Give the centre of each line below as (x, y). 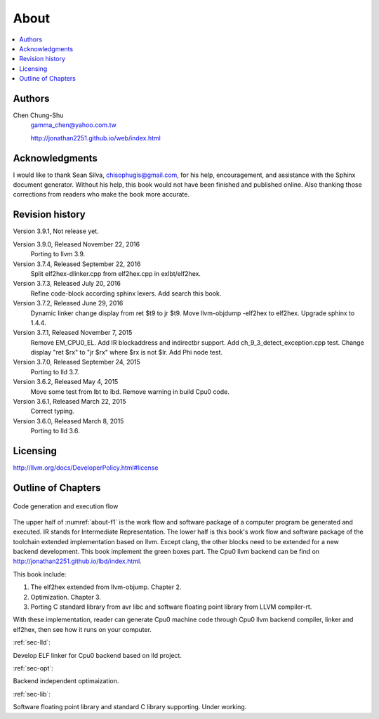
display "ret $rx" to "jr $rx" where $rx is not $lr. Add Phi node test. (127, 352)
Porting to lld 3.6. (55, 431)
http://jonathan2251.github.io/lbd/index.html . (77, 561)
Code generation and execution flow (66, 506)
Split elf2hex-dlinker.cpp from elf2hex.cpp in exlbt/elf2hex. (116, 273)
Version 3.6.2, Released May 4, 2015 (66, 382)
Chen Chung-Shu (38, 115)
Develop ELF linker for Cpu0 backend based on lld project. (98, 655)
